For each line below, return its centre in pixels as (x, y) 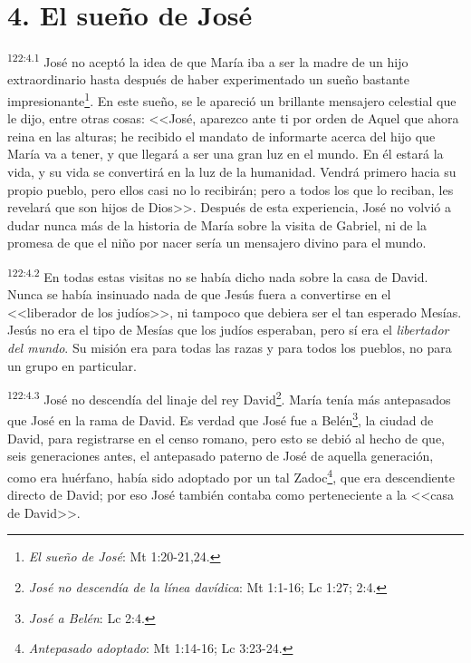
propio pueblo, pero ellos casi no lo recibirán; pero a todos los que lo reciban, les (231, 189)
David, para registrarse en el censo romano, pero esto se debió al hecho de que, (226, 438)
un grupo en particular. (72, 365)
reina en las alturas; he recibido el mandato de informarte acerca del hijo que (221, 136)
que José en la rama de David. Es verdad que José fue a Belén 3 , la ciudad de (221, 419)
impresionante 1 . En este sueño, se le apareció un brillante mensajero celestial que (232, 99)
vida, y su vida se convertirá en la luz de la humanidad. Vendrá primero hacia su (232, 171)
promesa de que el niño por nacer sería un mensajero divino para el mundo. (217, 243)
